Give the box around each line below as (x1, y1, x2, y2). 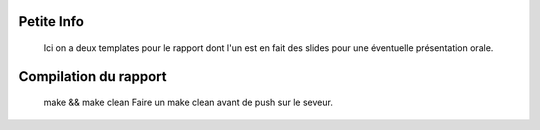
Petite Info (18, 13, 85, 30)
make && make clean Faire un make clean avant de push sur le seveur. (43, 96, 334, 109)
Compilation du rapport (18, 68, 167, 85)
